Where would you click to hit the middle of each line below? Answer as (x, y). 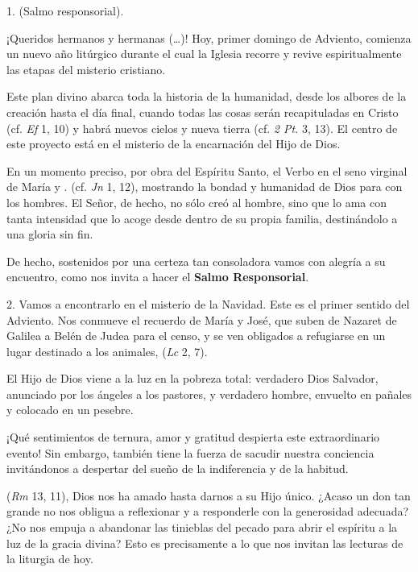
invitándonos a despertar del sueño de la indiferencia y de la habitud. (178, 468)
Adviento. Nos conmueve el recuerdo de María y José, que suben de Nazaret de (202, 319)
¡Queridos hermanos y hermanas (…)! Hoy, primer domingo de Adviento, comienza (209, 37)
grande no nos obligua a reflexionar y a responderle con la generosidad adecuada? (208, 511)
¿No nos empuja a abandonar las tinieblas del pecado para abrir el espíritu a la (202, 527)
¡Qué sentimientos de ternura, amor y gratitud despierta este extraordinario (193, 437)
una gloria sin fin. (50, 234)
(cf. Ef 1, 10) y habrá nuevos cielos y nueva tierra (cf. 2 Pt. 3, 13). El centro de (202, 128)
